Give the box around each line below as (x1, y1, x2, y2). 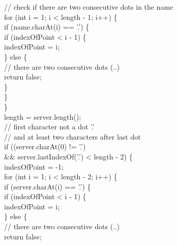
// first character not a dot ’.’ (4, 121, 95, 132)
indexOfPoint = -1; (4, 161, 64, 172)
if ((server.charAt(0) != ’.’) (4, 141, 86, 152)
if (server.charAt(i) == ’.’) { (4, 181, 91, 192)
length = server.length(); (4, 111, 81, 122)
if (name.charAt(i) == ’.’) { (4, 21, 90, 32)
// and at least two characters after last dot (4, 131, 141, 142)
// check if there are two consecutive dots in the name (4, 2, 173, 12)
